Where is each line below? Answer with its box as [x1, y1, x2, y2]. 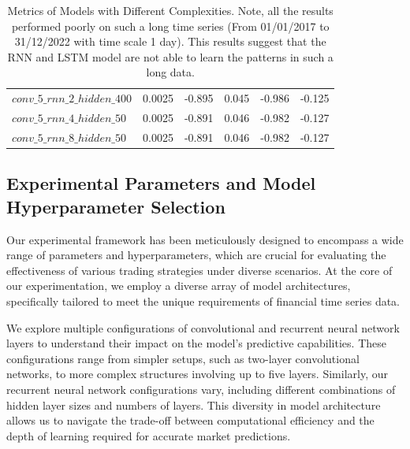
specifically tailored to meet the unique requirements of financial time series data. [6, 292, 400, 309]
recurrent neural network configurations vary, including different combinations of [6, 380, 396, 397]
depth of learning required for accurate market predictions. [6, 427, 291, 443]
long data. [146, 64, 195, 80]
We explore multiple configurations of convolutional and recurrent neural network [6, 319, 400, 336]
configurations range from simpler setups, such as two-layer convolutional [6, 350, 360, 366]
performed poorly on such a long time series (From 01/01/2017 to [11, 17, 330, 34]
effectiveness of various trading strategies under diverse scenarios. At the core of [6, 262, 393, 278]
